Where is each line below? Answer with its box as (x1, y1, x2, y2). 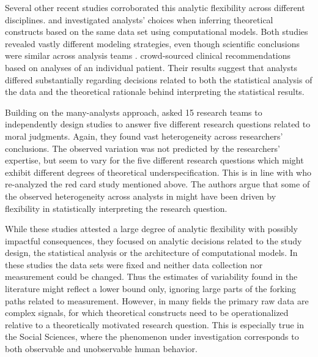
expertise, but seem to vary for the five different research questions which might (5, 154, 304, 167)
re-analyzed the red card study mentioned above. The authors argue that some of (5, 178, 310, 190)
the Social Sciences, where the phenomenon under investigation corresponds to (5, 330, 299, 343)
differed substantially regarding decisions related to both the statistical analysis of (5, 73, 312, 86)
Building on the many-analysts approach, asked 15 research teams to (5, 105, 262, 118)
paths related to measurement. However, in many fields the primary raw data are (5, 294, 309, 307)
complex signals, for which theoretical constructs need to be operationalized (5, 306, 289, 319)
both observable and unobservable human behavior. (5, 342, 198, 355)
